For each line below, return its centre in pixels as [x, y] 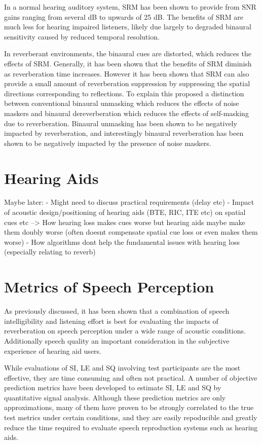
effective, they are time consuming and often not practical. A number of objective [131, 377]
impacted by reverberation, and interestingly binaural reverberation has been [124, 133]
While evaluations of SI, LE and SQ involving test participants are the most [122, 368]
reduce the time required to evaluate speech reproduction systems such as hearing [131, 427]
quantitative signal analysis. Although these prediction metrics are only [115, 397]
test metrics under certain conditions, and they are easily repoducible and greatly [131, 417]
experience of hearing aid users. [53, 350]
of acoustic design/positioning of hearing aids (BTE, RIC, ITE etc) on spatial [125, 212]
